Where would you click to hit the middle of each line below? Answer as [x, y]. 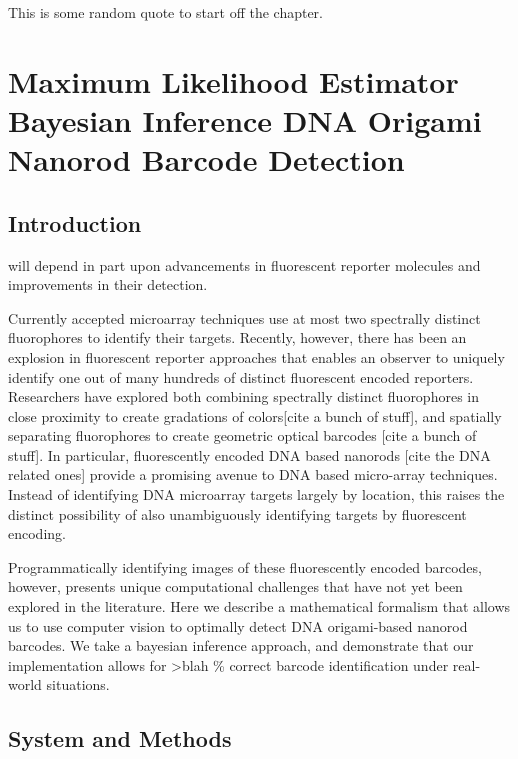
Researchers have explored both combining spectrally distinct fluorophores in [244, 396]
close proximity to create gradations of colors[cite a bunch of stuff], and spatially [255, 415]
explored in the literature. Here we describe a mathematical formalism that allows [259, 606]
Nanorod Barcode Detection [206, 159]
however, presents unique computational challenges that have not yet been [235, 586]
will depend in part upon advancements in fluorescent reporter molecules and [244, 264]
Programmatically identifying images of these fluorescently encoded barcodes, [245, 566]
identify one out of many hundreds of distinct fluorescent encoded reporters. [241, 376]
